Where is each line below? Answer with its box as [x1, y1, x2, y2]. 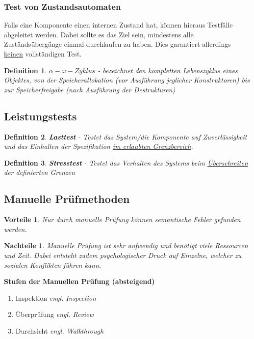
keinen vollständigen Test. [4, 49, 82, 58]
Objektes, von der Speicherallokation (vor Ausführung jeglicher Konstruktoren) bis [4, 75, 250, 85]
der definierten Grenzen [4, 167, 75, 177]
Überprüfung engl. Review [15, 309, 94, 319]
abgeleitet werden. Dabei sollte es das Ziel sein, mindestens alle [4, 29, 194, 39]
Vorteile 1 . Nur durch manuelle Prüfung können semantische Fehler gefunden [4, 214, 241, 225]
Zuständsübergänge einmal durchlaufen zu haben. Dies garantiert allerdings [4, 39, 231, 49]
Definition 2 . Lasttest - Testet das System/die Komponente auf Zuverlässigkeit [4, 131, 247, 141]
